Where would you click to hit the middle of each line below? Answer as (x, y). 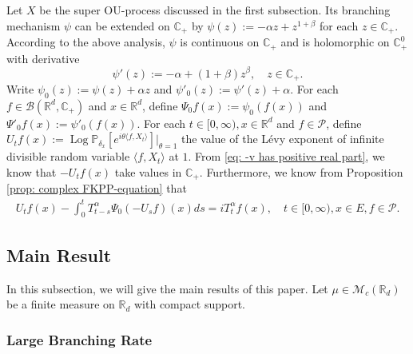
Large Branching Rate (79, 339)
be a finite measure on (61, 304)
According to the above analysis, (86, 42)
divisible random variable (68, 156)
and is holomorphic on (335, 42)
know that (32, 172)
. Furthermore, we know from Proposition (301, 172)
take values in (148, 172)
